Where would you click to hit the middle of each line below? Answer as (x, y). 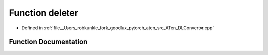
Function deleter (44, 13)
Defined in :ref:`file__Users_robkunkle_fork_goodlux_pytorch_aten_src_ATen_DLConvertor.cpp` (118, 28)
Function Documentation (48, 42)
